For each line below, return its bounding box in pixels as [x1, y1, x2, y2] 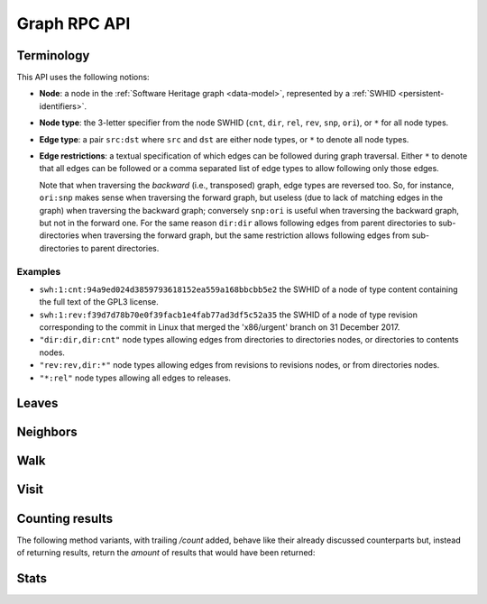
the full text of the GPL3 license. [39, 297, 160, 307]
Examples [16, 265, 61, 278]
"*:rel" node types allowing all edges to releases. [39, 372, 232, 383]
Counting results [16, 510, 113, 526]
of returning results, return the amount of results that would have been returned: [16, 546, 316, 558]
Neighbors [16, 425, 78, 440]
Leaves [16, 396, 59, 411]
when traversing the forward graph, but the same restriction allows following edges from [81, 230, 410, 241]
